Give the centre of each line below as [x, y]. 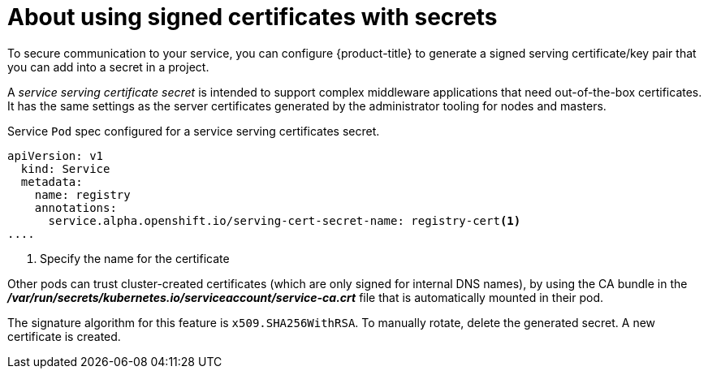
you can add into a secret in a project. [108, 67]
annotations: [76, 207]
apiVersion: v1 [56, 155]
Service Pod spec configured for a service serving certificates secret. [194, 131]
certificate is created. [64, 336]
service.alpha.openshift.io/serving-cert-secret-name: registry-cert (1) [285, 220]
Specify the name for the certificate [135, 258]
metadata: [52, 181]
